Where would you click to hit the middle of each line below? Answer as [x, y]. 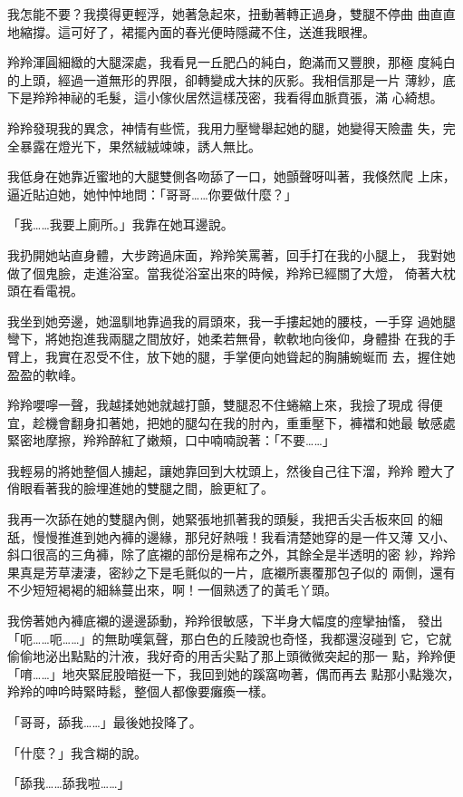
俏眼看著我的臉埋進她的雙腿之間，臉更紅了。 [140, 488]
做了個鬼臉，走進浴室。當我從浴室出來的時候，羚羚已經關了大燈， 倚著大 [225, 272]
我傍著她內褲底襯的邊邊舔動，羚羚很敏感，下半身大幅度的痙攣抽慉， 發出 [225, 621]
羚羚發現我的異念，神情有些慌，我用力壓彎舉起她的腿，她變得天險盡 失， [225, 127]
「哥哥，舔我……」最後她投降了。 [105, 722]
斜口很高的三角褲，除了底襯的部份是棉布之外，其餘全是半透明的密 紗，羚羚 [231, 554]
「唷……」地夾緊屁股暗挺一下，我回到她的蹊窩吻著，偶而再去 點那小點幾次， [234, 673]
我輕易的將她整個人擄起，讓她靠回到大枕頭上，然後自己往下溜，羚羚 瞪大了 [231, 470]
